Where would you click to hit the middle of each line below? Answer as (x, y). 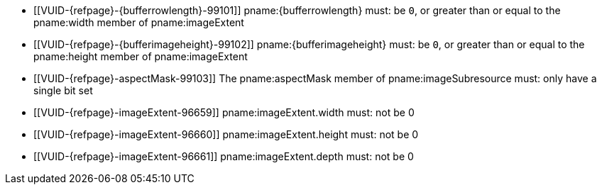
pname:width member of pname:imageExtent (139, 22)
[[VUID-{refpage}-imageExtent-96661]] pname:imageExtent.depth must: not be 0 (224, 156)
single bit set (63, 90)
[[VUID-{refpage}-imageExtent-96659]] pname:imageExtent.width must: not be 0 (224, 112)
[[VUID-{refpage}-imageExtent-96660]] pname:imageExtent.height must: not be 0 (226, 134)
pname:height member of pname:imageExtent (141, 56)
